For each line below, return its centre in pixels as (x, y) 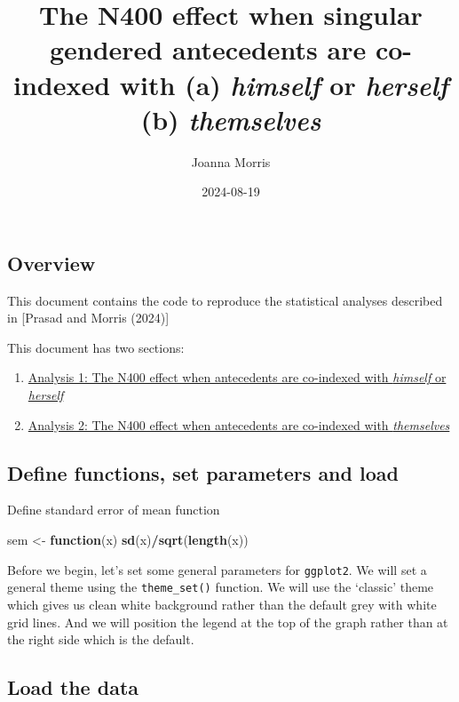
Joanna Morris (231, 161)
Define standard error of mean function (114, 510)
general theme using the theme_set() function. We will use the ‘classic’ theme (221, 587)
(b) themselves (231, 119)
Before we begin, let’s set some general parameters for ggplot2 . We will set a (217, 569)
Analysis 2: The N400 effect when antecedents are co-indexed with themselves (239, 424)
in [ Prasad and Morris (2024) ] (88, 318)
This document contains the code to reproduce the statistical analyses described (225, 300)
